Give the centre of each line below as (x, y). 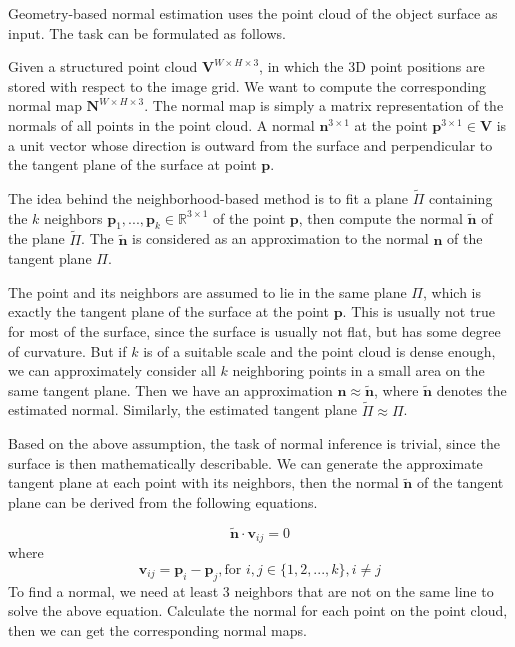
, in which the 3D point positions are (372, 66)
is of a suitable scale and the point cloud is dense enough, (319, 350)
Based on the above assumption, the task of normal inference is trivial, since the (254, 443)
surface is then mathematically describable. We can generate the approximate (245, 462)
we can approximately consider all (112, 370)
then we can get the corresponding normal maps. (157, 629)
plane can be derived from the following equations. (163, 501)
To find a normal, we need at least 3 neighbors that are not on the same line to (251, 590)
